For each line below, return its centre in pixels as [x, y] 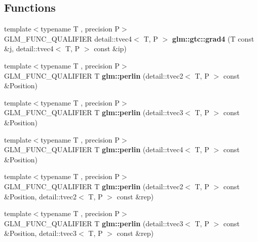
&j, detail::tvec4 [29, 48]
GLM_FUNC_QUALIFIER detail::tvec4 [68, 38]
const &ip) [110, 48]
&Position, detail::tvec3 [41, 233]
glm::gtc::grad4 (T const [213, 38]
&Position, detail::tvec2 [41, 196]
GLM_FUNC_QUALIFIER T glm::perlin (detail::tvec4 [94, 149]
